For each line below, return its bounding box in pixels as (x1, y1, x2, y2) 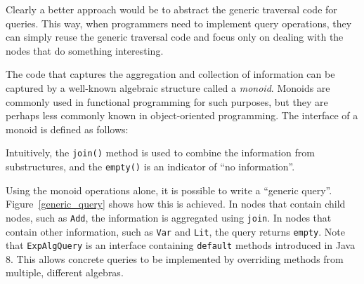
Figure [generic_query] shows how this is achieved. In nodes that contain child (6, 196, 346, 211)
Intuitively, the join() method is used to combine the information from (6, 145, 315, 160)
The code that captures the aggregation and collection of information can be (6, 67, 335, 81)
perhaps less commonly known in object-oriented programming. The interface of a (6, 108, 358, 123)
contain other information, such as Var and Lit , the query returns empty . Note (6, 224, 345, 238)
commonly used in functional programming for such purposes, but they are (6, 94, 328, 109)
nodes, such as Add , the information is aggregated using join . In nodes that (6, 210, 332, 224)
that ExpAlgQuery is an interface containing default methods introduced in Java (6, 238, 356, 252)
